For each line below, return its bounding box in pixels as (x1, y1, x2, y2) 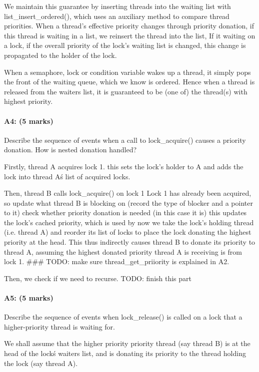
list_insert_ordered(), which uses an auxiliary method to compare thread (4, 10, 229, 21)
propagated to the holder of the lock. (4, 49, 117, 60)
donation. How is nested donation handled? (4, 144, 137, 155)
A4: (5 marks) (4, 115, 53, 126)
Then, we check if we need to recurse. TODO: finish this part (4, 273, 192, 283)
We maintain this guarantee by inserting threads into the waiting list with (4, 1, 231, 11)
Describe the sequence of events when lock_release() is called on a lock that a (4, 312, 242, 322)
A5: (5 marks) (4, 293, 53, 303)
